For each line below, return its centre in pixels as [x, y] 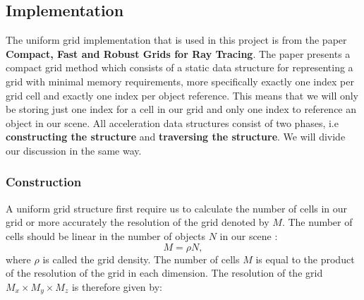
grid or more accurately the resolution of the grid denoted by [138, 222]
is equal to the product [305, 259]
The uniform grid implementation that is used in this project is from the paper [176, 40]
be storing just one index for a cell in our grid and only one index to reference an [181, 109]
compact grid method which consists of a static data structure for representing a [180, 67]
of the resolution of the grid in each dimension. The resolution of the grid [164, 273]
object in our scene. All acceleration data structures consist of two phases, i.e [172, 122]
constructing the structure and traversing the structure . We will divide [176, 137]
